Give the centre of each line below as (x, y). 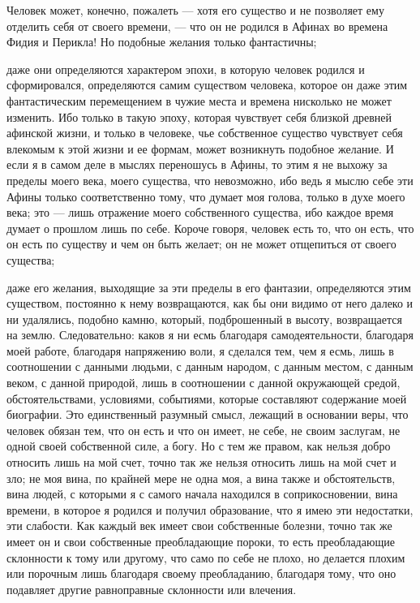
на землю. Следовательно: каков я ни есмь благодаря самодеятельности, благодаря (210, 335)
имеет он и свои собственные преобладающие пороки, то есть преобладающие (201, 541)
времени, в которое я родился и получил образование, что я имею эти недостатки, (210, 509)
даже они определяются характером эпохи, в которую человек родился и (186, 69)
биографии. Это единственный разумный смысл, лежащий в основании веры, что (208, 414)
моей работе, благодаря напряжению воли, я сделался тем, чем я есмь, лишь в (200, 350)
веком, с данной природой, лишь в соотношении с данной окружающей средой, (204, 383)
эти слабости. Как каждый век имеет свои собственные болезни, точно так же (199, 525)
